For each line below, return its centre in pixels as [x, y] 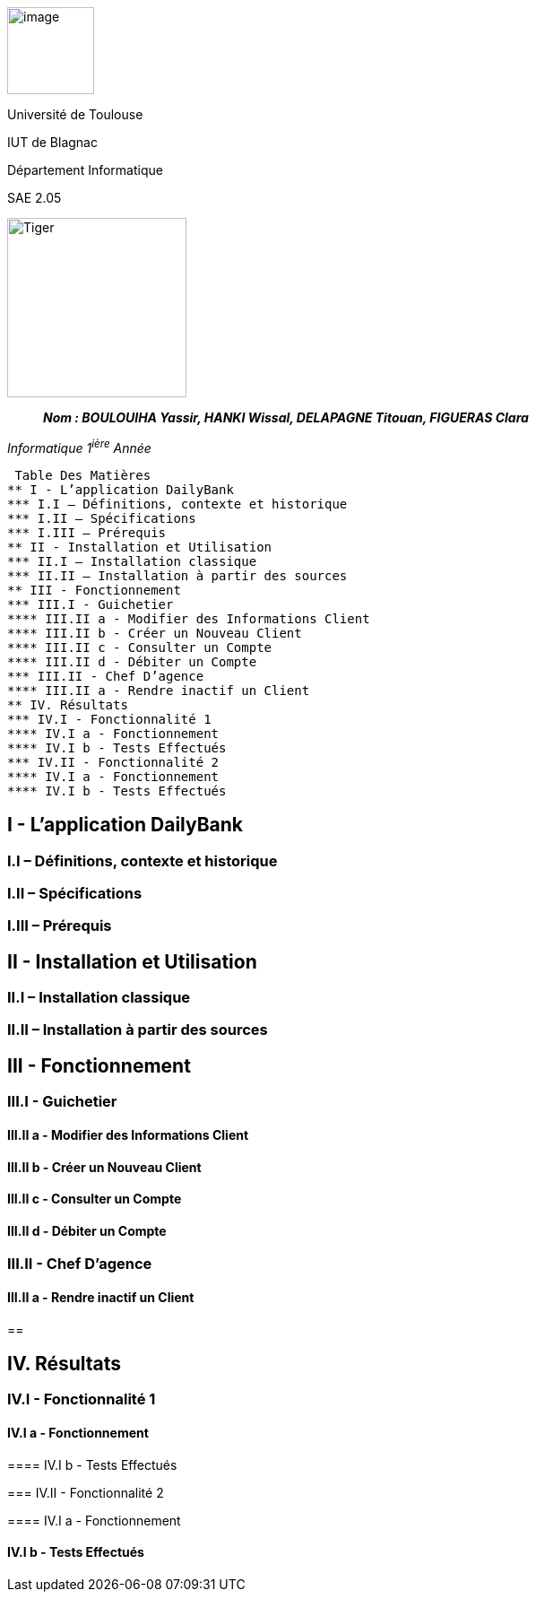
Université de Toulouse [75, 114]
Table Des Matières [83, 475]
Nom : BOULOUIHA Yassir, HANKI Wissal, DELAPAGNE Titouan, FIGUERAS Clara [286, 417]
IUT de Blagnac [52, 142]
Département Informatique [85, 170]
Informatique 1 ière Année [79, 447]
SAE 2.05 [35, 198]
